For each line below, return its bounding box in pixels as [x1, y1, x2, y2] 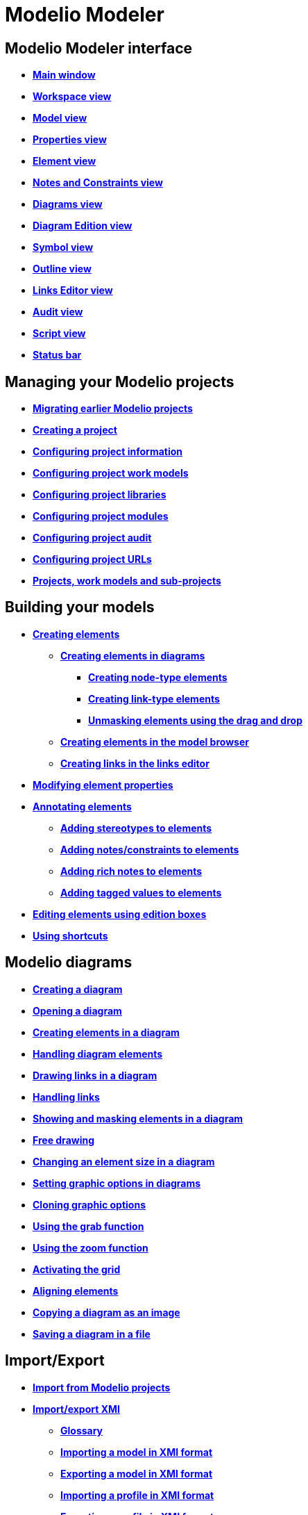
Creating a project [33, 424, 117, 436]
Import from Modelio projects [33, 1381, 171, 1393]
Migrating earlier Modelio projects [33, 402, 193, 415]
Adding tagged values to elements [60, 886, 222, 899]
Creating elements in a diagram [33, 1026, 180, 1038]
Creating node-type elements [88, 671, 228, 683]
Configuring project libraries [33, 489, 166, 501]
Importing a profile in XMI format [60, 1489, 214, 1501]
